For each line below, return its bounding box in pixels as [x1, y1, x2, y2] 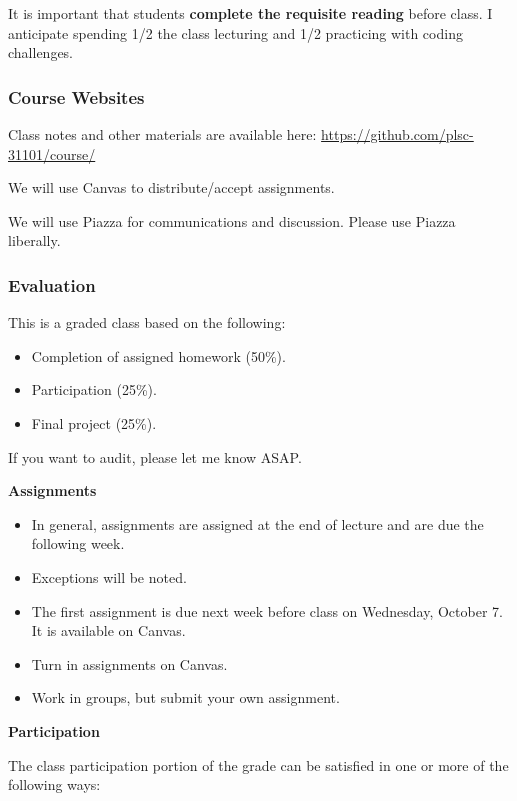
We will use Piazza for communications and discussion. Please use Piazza [8, 210, 456, 231]
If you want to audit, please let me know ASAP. [8, 446, 302, 467]
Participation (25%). [31, 379, 157, 400]
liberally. [8, 230, 61, 251]
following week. [31, 533, 125, 554]
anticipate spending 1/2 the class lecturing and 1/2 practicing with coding [8, 22, 463, 43]
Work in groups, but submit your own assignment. [31, 687, 340, 708]
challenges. [8, 42, 74, 63]
